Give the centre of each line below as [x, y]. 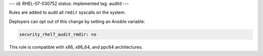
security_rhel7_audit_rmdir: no [58, 34]
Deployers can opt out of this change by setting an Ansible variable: [77, 21]
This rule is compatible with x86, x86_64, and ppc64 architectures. [76, 47]
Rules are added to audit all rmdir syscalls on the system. [67, 13]
